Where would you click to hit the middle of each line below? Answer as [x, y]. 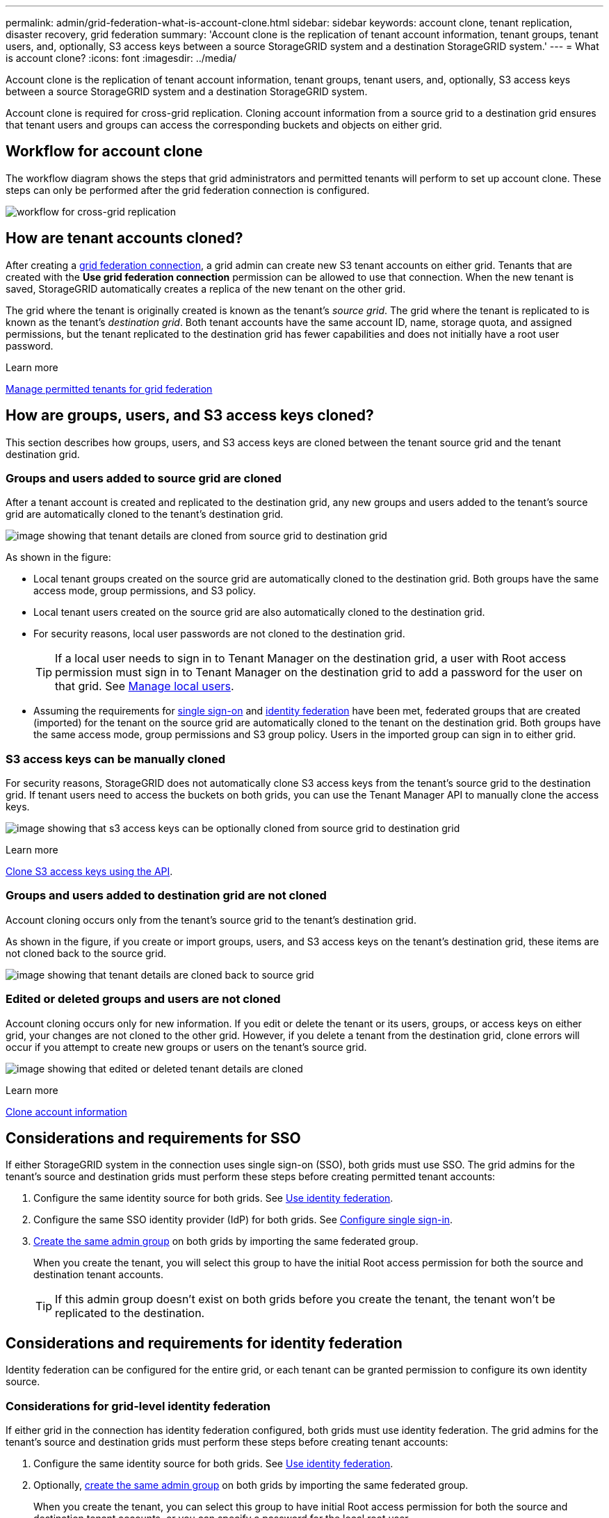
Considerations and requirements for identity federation [204, 1343]
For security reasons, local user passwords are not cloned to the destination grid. [219, 634]
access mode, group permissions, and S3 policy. [145, 591]
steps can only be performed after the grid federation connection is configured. [188, 190]
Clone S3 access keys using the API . [89, 872]
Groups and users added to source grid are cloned [144, 478]
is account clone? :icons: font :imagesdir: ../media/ [121, 58]
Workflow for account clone [104, 152]
